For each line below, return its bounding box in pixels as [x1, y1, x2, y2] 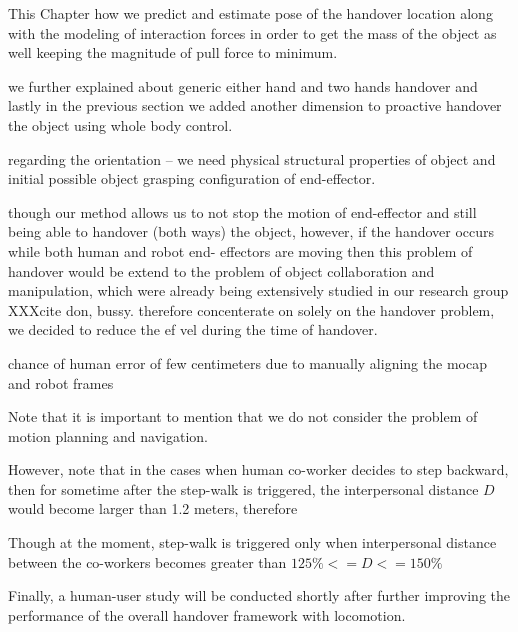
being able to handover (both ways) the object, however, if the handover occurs [8, 221, 495, 242]
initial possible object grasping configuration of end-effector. [8, 168, 376, 189]
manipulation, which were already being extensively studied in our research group [8, 280, 509, 301]
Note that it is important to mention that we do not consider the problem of [8, 406, 478, 427]
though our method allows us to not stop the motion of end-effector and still [8, 201, 477, 222]
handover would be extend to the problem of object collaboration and [8, 260, 435, 281]
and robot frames [8, 372, 114, 393]
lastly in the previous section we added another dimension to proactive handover [8, 95, 502, 116]
